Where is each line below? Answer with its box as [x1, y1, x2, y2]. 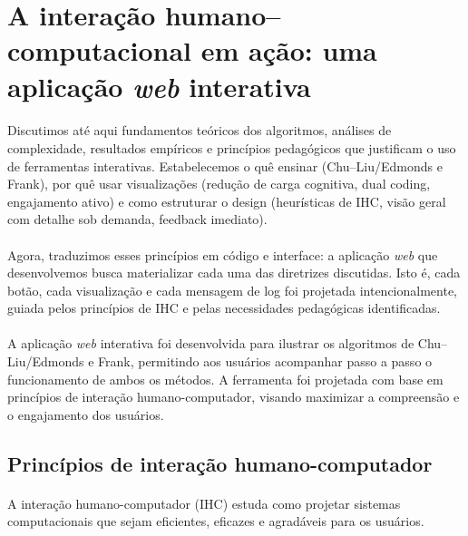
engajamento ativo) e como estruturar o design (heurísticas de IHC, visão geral [7, 191, 446, 210]
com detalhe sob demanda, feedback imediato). [7, 210, 268, 229]
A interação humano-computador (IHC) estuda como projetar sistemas [7, 493, 401, 512]
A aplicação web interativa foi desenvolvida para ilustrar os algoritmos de [7, 334, 414, 353]
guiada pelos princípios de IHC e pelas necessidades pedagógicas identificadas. [7, 298, 441, 317]
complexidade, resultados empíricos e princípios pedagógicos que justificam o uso [7, 138, 456, 157]
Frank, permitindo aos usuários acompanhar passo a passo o [98, 352, 433, 371]
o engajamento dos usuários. [7, 404, 164, 424]
